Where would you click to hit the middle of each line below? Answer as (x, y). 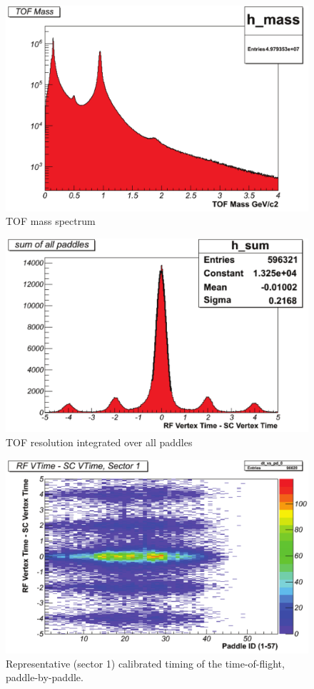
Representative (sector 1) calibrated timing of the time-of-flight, (145, 663)
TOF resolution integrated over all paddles (99, 442)
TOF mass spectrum (51, 221)
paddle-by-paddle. (45, 677)
